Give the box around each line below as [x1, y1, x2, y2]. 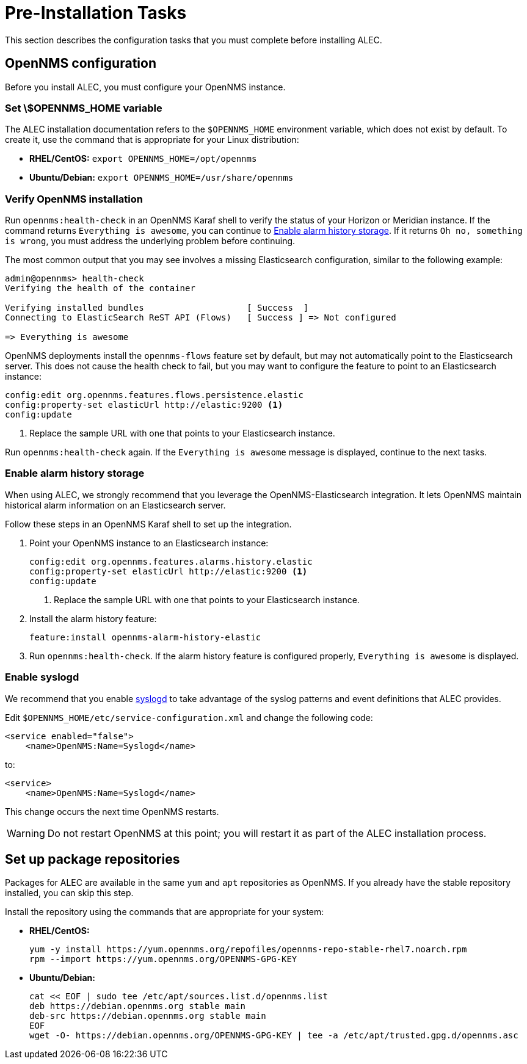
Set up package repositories [5, 852, 180, 867]
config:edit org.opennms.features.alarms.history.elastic [29, 556, 313, 566]
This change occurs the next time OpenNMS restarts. [5, 806, 219, 817]
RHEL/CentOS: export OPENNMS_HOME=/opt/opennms [29, 153, 257, 164]
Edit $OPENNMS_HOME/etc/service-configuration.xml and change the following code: [5, 712, 373, 723]
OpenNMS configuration [5, 56, 156, 71]
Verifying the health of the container [5, 283, 195, 294]
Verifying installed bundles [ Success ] [5, 303, 309, 313]
